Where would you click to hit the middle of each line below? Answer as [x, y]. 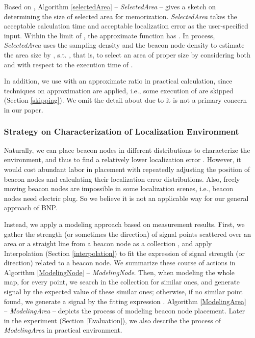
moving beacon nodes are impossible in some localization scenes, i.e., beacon [119, 188]
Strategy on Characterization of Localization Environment [122, 131]
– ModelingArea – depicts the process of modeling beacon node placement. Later [125, 311]
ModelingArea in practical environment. [63, 330]
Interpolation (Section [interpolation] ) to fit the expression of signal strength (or [124, 253]
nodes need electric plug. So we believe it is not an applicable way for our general [126, 198]
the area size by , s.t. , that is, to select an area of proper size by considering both [127, 54]
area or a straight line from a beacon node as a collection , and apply [108, 243]
